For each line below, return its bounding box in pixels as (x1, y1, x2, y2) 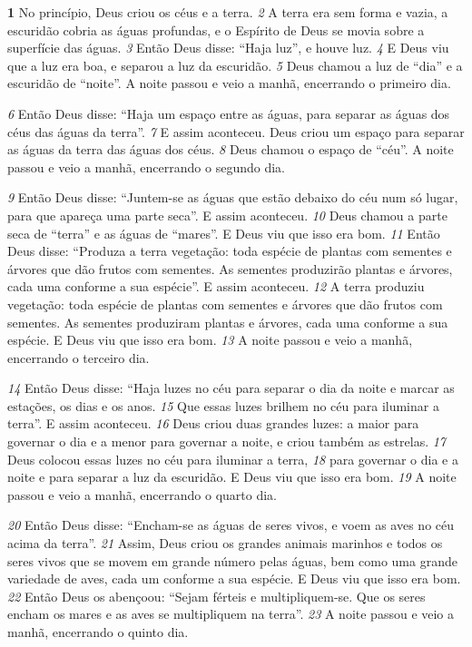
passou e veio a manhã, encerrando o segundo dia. (7, 157, 285, 176)
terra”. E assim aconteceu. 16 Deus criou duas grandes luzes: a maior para (7, 414, 419, 433)
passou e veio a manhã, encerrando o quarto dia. (7, 485, 277, 504)
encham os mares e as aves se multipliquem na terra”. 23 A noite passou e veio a (7, 604, 455, 623)
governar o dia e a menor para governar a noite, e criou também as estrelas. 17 (7, 432, 447, 451)
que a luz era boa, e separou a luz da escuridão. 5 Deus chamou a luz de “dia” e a (7, 55, 463, 74)
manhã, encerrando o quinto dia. (7, 622, 189, 641)
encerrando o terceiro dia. (7, 348, 150, 367)
